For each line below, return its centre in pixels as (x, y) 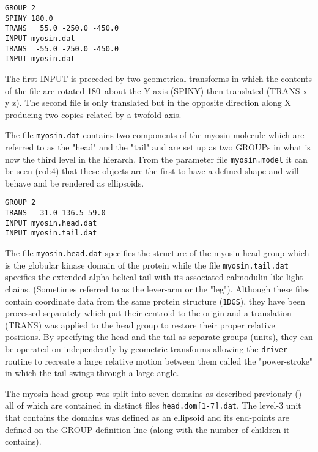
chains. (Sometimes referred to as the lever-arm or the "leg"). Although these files (157, 288)
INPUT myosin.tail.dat (51, 233)
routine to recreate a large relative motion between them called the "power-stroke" (159, 361)
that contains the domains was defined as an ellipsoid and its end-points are (147, 417)
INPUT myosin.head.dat (51, 223)
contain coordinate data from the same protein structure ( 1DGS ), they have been (155, 301)
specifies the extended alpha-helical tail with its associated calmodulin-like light (154, 277)
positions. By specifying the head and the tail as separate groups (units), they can (159, 337)
